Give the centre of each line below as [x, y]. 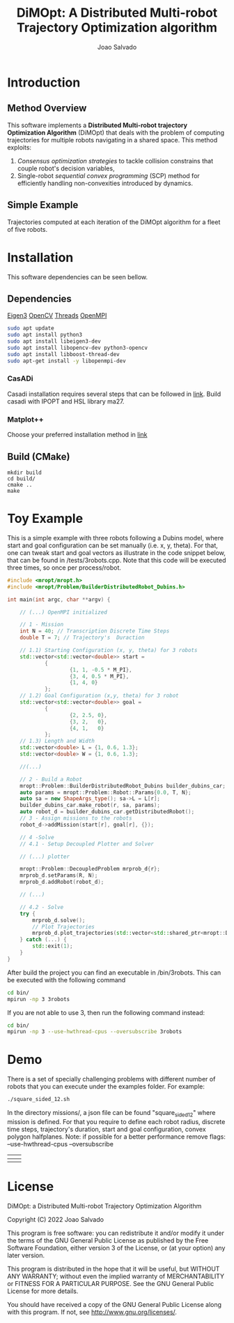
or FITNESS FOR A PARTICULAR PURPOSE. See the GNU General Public [111, 1283]
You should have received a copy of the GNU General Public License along [114, 1304]
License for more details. [43, 1291]
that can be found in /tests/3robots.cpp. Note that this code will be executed [117, 560]
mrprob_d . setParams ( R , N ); [59, 875]
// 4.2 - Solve [42, 907]
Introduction [44, 82]
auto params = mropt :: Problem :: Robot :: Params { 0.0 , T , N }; [106, 792]
